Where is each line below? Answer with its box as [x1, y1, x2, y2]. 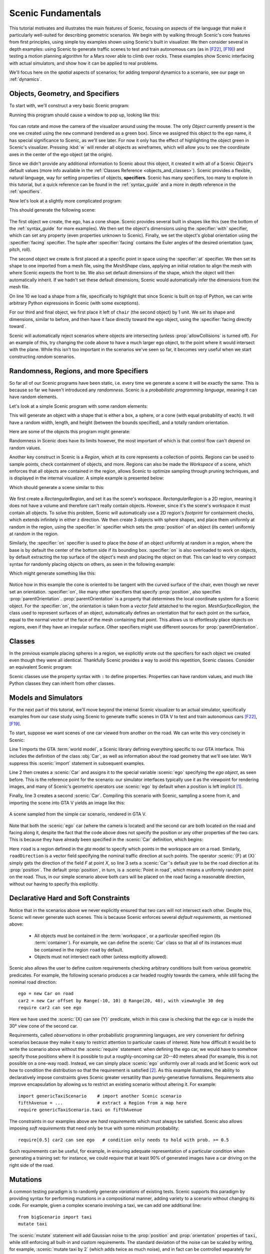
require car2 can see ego [18, 1005, 82, 1011]
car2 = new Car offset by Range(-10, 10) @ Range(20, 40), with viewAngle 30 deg [18, 998, 224, 1003]
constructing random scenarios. [9, 354, 75, 360]
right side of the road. [9, 1162, 54, 1168]
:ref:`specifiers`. [9, 189, 42, 195]
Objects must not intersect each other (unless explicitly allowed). [34, 954, 168, 960]
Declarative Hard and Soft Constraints [9, 894, 130, 902]
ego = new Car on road [18, 991, 74, 997]
